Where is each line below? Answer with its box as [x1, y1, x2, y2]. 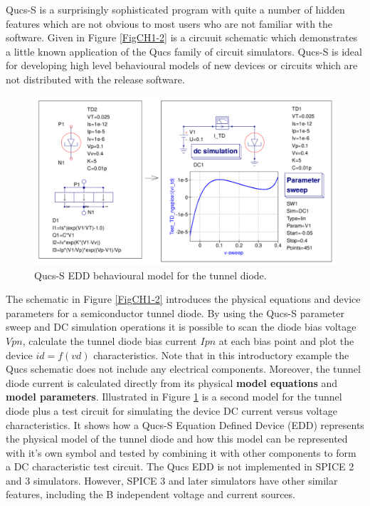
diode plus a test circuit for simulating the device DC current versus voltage [6, 403, 337, 418]
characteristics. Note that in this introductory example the [93, 347, 349, 362]
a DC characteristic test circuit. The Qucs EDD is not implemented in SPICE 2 [6, 459, 354, 474]
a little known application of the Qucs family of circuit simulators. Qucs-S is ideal [6, 43, 362, 58]
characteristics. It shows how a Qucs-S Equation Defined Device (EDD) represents [6, 417, 364, 432]
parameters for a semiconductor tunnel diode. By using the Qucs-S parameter [6, 305, 344, 320]
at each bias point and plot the [218, 333, 354, 348]
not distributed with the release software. [6, 71, 185, 86]
